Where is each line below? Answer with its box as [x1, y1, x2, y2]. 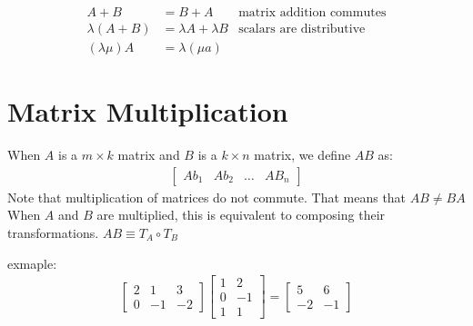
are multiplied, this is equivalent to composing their [96, 205, 386, 224]
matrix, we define [254, 145, 351, 164]
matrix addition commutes [238, 6, 387, 20]
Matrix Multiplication [7, 93, 288, 130]
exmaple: [7, 253, 57, 272]
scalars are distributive [238, 23, 366, 36]
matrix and [117, 145, 180, 164]
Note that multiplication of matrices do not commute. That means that [7, 187, 407, 206]
